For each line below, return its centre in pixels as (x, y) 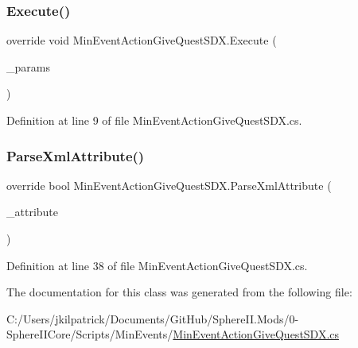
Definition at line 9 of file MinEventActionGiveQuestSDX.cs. (154, 120)
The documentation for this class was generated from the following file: (179, 292)
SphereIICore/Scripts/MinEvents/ (90, 334)
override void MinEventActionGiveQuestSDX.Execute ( (142, 40)
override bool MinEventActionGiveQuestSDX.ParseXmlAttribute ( (169, 185)
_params (28, 66)
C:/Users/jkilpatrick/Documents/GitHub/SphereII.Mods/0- (153, 318)
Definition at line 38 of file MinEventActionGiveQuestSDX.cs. (157, 265)
